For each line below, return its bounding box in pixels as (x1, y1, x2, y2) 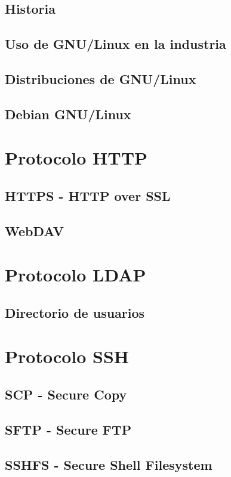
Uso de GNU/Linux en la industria (5, 35, 226, 53)
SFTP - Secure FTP (5, 420, 132, 438)
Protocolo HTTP (5, 145, 148, 170)
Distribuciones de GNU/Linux (5, 69, 196, 88)
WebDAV (5, 221, 64, 240)
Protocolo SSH (5, 344, 130, 368)
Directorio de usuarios (5, 303, 145, 321)
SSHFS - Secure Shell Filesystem (5, 455, 212, 473)
